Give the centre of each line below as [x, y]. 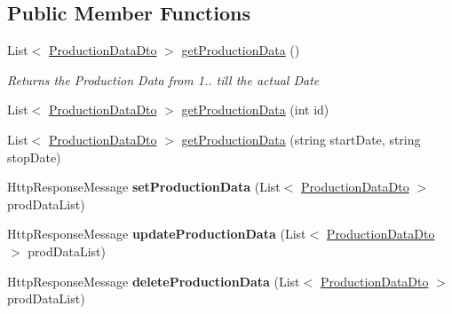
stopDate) [34, 157]
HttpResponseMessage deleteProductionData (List [154, 281]
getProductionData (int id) [255, 110]
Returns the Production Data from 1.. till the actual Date [163, 79]
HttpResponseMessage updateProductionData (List [157, 234]
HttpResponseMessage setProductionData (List [144, 187]
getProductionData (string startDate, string [301, 139]
